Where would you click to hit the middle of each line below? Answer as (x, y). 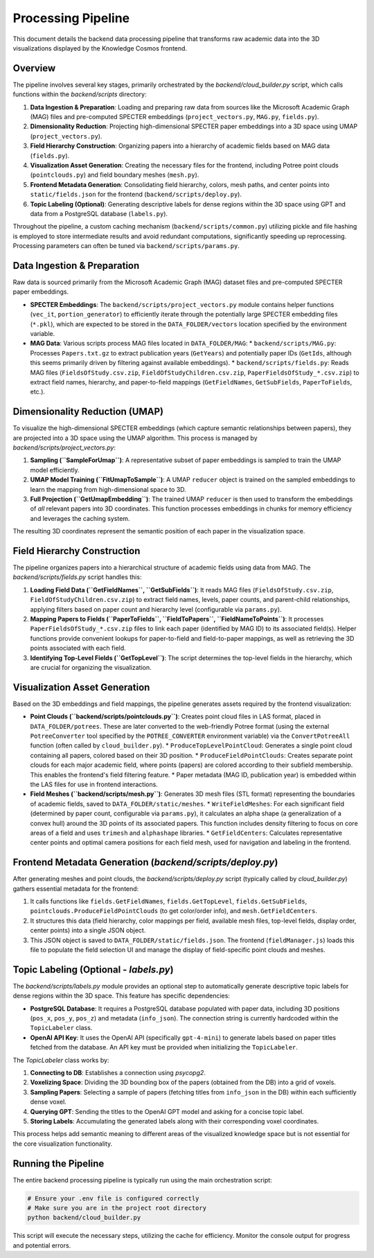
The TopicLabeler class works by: (61, 1060)
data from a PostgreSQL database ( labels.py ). (99, 213)
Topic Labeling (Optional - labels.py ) (93, 969)
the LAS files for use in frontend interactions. (94, 784)
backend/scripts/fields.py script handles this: (77, 577)
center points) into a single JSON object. (88, 930)
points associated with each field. (78, 648)
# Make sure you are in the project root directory (117, 1208)
